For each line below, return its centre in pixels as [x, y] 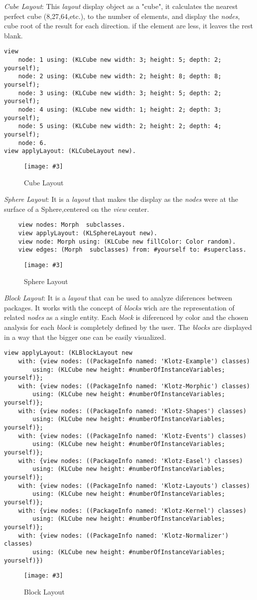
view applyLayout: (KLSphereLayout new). [88, 233]
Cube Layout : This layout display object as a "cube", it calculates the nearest [121, 6]
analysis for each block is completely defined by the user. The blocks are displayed [128, 327]
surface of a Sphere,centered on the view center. [77, 209]
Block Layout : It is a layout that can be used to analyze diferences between [118, 298]
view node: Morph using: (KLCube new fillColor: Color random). [127, 241]
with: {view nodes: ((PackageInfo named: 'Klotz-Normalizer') [124, 535]
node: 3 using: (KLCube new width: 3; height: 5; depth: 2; [120, 93]
